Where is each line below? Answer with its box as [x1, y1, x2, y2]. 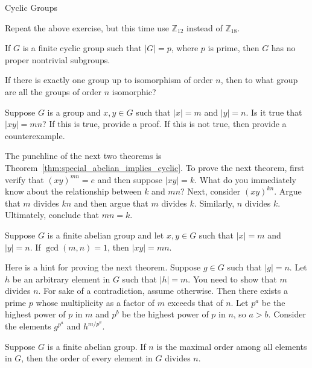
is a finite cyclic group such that [22, 42, 142, 54]
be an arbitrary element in [12, 272, 110, 285]
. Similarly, [194, 196, 235, 209]
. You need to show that [188, 272, 277, 285]
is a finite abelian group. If [47, 340, 146, 352]
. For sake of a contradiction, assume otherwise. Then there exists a [38, 284, 288, 297]
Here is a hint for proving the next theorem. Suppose [5, 261, 201, 273]
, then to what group [220, 73, 298, 86]
